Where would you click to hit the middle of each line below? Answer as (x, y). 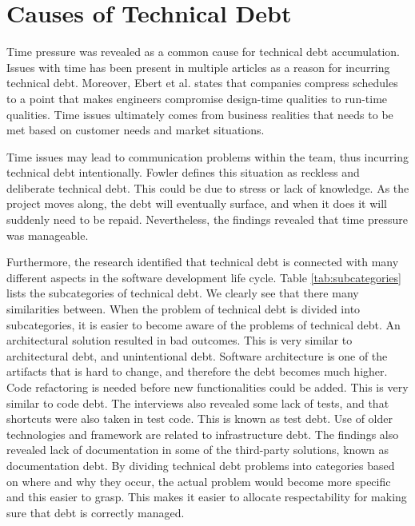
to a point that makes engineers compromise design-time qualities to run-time (197, 98)
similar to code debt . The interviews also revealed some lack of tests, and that (198, 402)
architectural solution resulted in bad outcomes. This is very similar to (180, 340)
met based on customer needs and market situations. (136, 130)
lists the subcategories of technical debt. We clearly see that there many (183, 293)
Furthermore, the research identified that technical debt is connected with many (203, 262)
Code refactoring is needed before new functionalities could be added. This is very (207, 387)
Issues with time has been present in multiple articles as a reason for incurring (198, 67)
